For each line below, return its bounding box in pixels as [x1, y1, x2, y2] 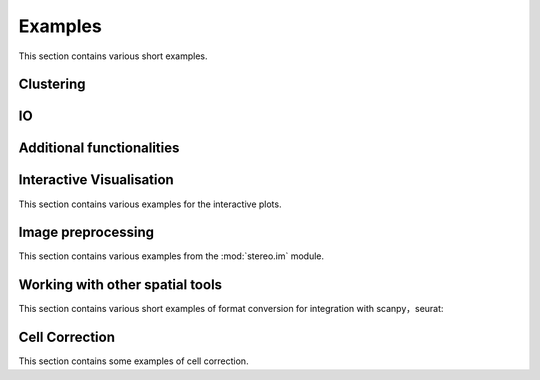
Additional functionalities [18, 140, 180, 157]
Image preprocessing [18, 224, 155, 241]
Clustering [18, 76, 86, 93]
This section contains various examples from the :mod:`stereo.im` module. [18, 250, 325, 262]
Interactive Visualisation [18, 171, 174, 189]
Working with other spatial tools [18, 276, 223, 294]
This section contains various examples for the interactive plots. [18, 198, 282, 210]
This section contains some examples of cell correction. [18, 355, 249, 367]
